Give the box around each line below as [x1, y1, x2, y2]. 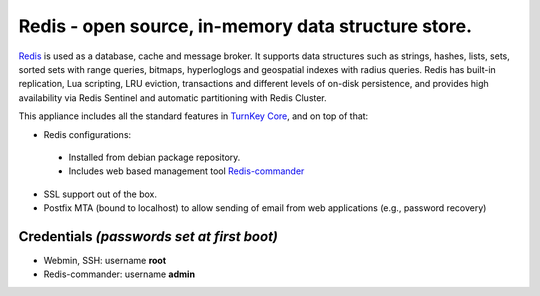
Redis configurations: [43, 128, 132, 140]
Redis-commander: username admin [43, 268, 195, 280]
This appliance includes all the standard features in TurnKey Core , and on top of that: [18, 110, 369, 122]
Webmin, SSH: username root [43, 254, 167, 266]
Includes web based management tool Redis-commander [68, 165, 305, 177]
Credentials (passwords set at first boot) [18, 228, 279, 245]
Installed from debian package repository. [68, 151, 241, 163]
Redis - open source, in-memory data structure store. [18, 15, 472, 37]
